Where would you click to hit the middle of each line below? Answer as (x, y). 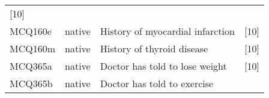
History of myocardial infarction (167, 31)
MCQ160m (33, 48)
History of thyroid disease (154, 48)
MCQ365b (31, 83)
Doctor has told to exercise (157, 83)
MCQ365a (31, 66)
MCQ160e (31, 31)
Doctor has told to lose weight (163, 66)
